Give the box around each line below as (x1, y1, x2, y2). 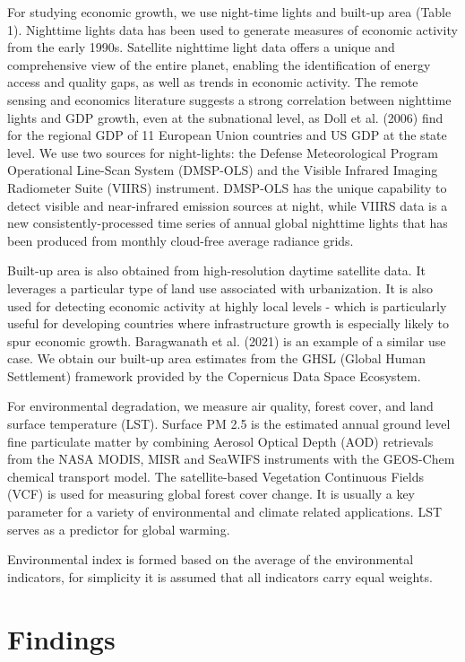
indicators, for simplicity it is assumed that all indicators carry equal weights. (7, 567, 433, 586)
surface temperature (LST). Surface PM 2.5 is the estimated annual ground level (7, 414, 451, 433)
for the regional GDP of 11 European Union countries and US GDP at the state (7, 126, 447, 144)
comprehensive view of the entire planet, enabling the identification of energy (7, 55, 431, 74)
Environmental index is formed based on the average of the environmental (7, 550, 414, 569)
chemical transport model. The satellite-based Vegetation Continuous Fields (7, 466, 424, 485)
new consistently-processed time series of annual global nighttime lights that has (7, 213, 448, 232)
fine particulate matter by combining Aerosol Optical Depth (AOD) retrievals (7, 431, 434, 450)
